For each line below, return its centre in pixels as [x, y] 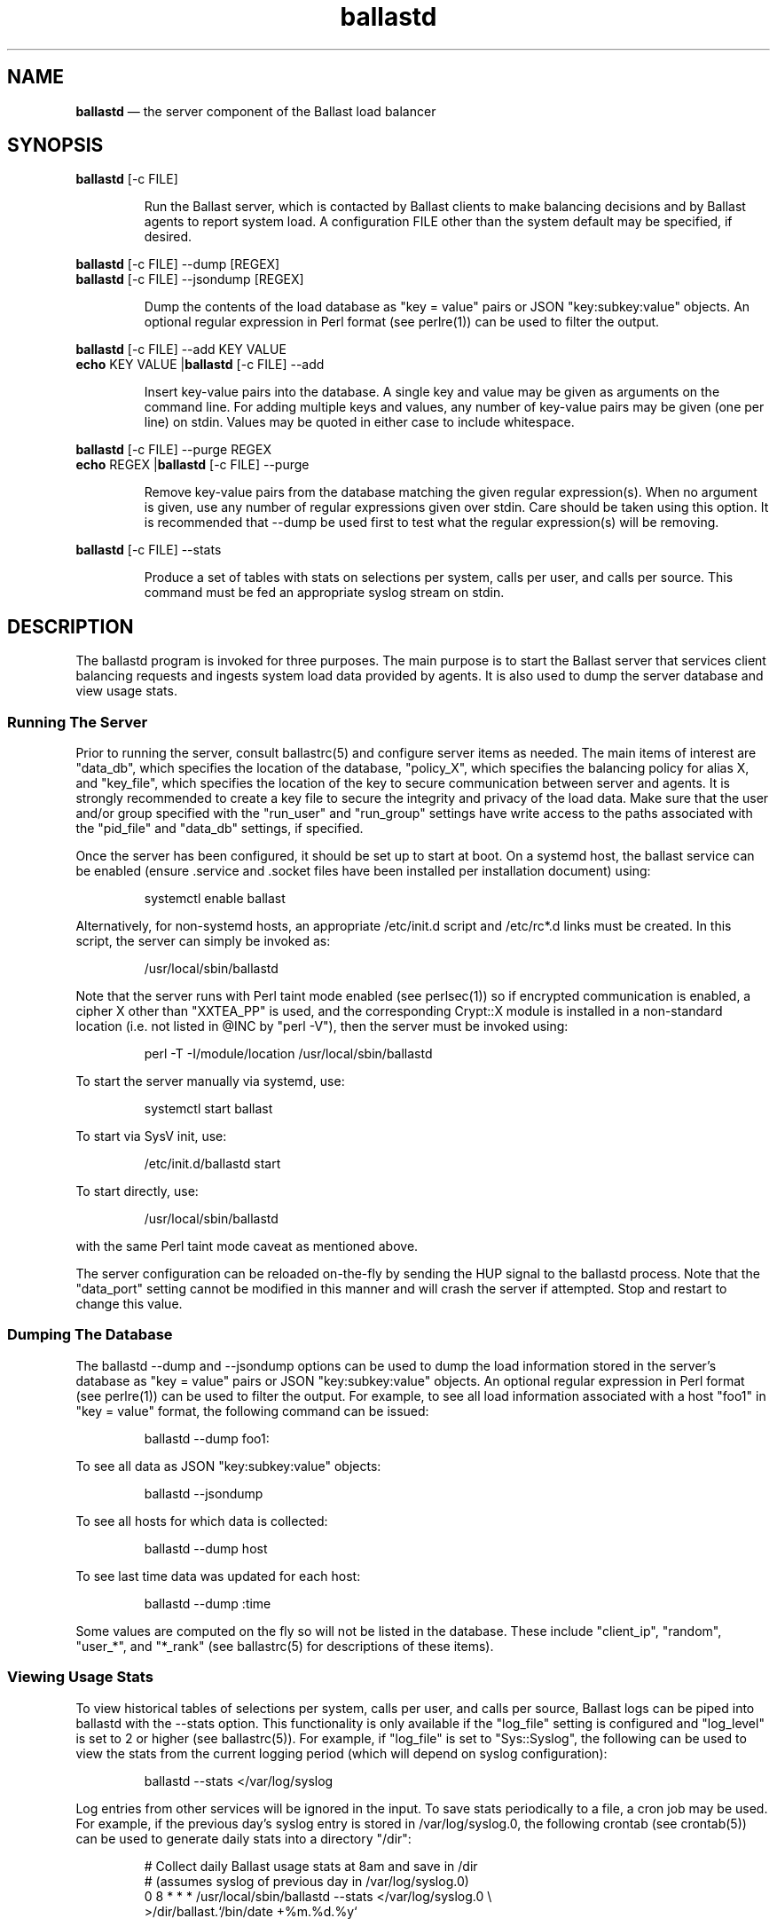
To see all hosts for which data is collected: [202, 1521]
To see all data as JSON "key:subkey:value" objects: [228, 1466]
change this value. [129, 1304]
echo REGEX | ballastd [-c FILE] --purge [192, 465]
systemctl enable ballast [215, 899]
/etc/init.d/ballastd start [212, 1164]
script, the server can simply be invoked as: [203, 941]
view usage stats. [126, 691]
